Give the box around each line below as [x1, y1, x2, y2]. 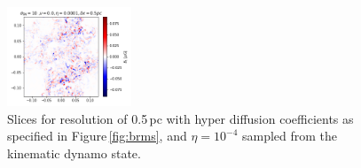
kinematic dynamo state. [7, 143, 141, 162]
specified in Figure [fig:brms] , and [7, 126, 187, 145]
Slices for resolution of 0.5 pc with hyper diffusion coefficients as [7, 109, 354, 127]
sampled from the [241, 126, 338, 145]
